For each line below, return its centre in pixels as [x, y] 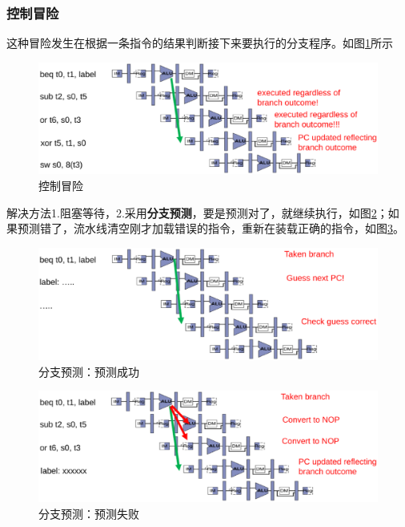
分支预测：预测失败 [89, 513]
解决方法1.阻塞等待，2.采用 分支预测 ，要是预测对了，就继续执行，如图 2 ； [197, 212]
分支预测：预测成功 [89, 371]
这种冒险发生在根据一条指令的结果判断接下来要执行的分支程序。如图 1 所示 [200, 43]
